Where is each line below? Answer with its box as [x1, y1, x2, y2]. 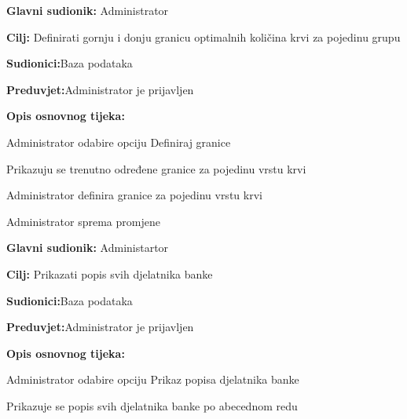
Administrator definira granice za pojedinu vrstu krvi [6, 187, 262, 203]
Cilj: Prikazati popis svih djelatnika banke [6, 265, 213, 282]
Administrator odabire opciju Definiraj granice [6, 133, 231, 150]
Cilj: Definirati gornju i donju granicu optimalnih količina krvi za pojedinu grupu [6, 28, 401, 45]
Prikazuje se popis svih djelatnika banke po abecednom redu [6, 397, 298, 414]
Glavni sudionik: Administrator [6, 2, 169, 18]
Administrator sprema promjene [6, 213, 160, 229]
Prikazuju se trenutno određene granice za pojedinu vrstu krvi [6, 160, 306, 177]
